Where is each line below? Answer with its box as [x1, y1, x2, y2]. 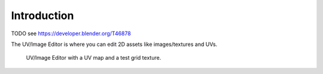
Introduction [11, 9, 74, 22]
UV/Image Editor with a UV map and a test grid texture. [26, 54, 161, 61]
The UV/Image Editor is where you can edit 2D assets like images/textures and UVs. [11, 41, 218, 48]
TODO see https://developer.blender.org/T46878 [11, 30, 131, 37]
